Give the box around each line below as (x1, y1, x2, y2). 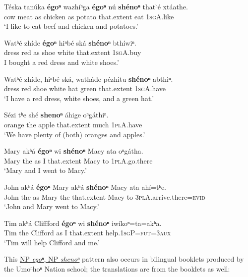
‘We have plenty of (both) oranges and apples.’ (4, 129, 145, 139)
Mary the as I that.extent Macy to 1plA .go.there (4, 155, 153, 166)
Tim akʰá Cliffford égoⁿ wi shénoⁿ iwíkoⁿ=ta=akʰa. (4, 218, 162, 228)
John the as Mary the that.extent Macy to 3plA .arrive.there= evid (4, 191, 205, 202)
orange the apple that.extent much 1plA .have (4, 119, 142, 129)
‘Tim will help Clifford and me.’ (4, 237, 100, 247)
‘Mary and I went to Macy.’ (4, 165, 87, 175)
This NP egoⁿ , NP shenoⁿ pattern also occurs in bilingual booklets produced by (4, 254, 244, 264)
